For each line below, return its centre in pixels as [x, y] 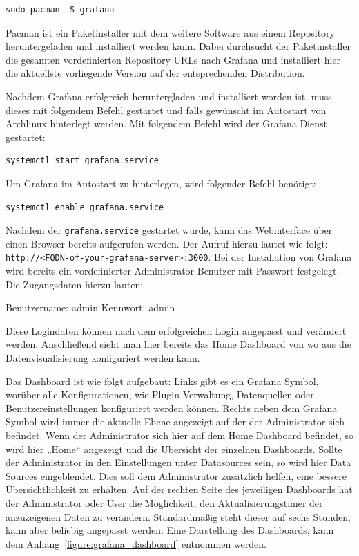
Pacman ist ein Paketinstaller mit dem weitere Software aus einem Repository [170, 32]
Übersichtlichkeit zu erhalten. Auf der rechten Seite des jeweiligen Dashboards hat [179, 489]
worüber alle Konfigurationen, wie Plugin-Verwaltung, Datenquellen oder [160, 395]
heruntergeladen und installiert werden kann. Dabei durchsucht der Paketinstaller [178, 46]
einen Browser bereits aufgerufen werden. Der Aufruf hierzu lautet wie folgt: [167, 243]
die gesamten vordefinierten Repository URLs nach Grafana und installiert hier [173, 59]
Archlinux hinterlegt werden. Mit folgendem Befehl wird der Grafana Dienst [166, 123]
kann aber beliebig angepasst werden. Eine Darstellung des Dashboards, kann [170, 530]
